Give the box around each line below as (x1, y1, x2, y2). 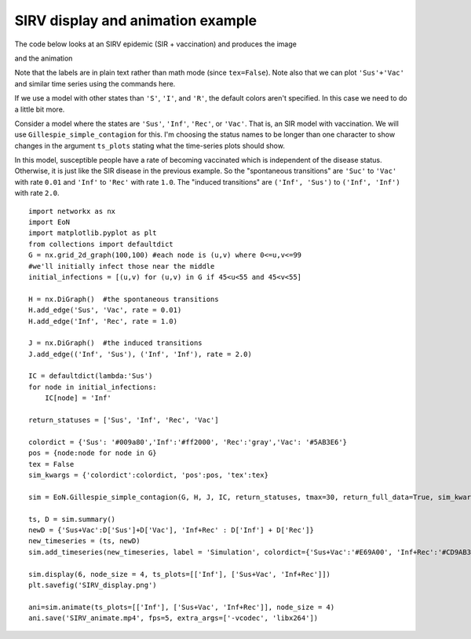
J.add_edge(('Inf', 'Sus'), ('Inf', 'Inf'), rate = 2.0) (28, 350, 253, 358)
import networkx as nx (28, 207, 116, 215)
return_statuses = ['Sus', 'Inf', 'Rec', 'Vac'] (28, 416, 219, 424)
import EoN (28, 218, 71, 227)
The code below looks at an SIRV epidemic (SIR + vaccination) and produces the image (14, 39, 298, 49)
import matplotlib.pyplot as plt (28, 229, 157, 237)
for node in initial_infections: (28, 382, 157, 391)
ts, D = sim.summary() (28, 515, 116, 523)
